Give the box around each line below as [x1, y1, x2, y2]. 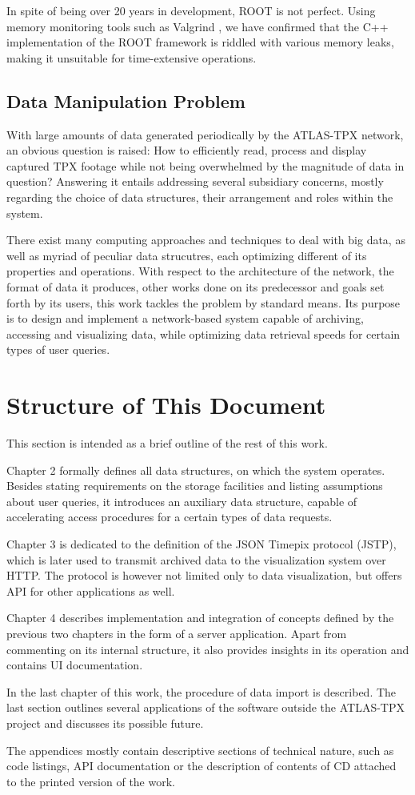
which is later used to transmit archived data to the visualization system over [6, 551, 386, 568]
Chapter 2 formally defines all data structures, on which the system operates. [6, 461, 385, 478]
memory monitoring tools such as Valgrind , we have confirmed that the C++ [6, 18, 389, 34]
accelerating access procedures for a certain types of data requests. [6, 508, 333, 525]
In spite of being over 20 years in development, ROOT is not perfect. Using [6, 2, 376, 18]
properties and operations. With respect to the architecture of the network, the [6, 263, 394, 279]
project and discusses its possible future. [6, 714, 204, 731]
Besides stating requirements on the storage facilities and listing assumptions [6, 477, 383, 494]
